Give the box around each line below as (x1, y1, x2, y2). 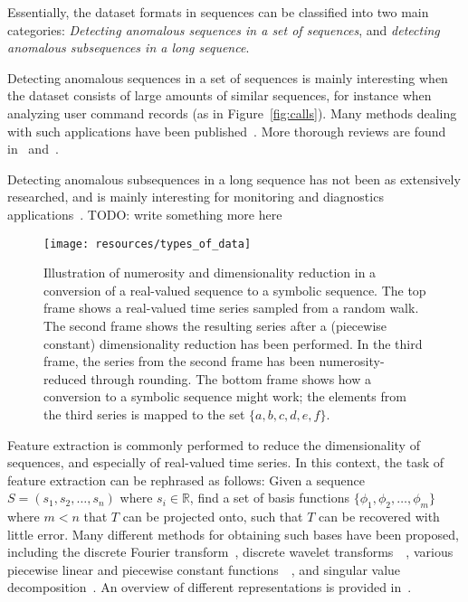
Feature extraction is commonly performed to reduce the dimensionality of (7, 435, 420, 454)
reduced (43, 369, 87, 388)
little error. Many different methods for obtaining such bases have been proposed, (7, 524, 459, 543)
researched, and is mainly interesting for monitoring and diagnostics (7, 187, 384, 206)
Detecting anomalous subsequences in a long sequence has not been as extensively (7, 169, 461, 188)
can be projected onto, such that (122, 507, 303, 526)
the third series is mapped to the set (43, 404, 245, 423)
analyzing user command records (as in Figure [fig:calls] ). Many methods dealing (7, 103, 457, 122)
